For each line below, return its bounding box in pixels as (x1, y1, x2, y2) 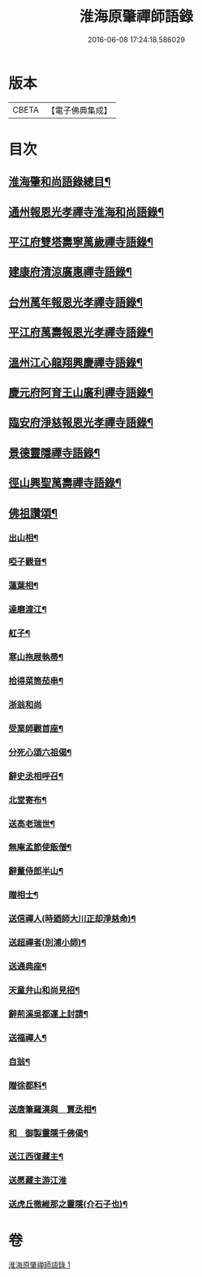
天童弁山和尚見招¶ (8, 985, 80, 995)
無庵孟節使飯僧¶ (8, 841, 72, 853)
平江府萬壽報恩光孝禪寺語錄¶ (8, 325, 154, 339)
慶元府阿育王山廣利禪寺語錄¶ (8, 386, 154, 399)
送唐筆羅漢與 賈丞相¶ (8, 1103, 97, 1115)
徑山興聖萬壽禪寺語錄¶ (8, 476, 122, 490)
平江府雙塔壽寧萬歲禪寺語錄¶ (8, 235, 154, 249)
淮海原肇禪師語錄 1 (8, 1260, 71, 1270)
